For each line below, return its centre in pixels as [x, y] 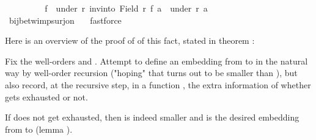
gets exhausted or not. [46, 96]
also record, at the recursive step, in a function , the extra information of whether [158, 84]
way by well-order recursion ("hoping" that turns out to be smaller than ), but [151, 73]
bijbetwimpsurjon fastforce [65, 20]
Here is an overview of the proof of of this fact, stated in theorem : [130, 40]
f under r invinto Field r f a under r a [126, 8]
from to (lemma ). [39, 129]
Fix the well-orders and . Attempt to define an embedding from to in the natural [156, 61]
